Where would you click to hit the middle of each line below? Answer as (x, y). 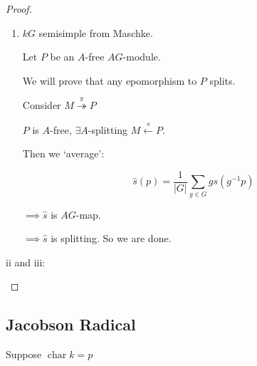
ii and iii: (26, 262)
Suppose (24, 354)
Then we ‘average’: (63, 153)
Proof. (19, 9)
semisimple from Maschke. (96, 32)
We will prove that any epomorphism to (110, 80)
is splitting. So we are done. (111, 238)
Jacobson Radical (71, 324)
